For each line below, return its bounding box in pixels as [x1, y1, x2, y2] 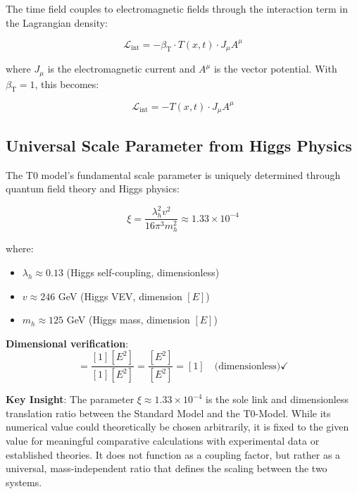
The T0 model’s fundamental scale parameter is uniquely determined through [6, 167, 341, 182]
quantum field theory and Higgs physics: [6, 181, 180, 196]
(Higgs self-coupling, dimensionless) [66, 264, 220, 279]
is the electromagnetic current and [47, 61, 196, 76]
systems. [6, 474, 42, 489]
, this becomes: [35, 76, 99, 91]
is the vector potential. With [213, 61, 337, 76]
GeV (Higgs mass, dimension [66, 312, 190, 327]
